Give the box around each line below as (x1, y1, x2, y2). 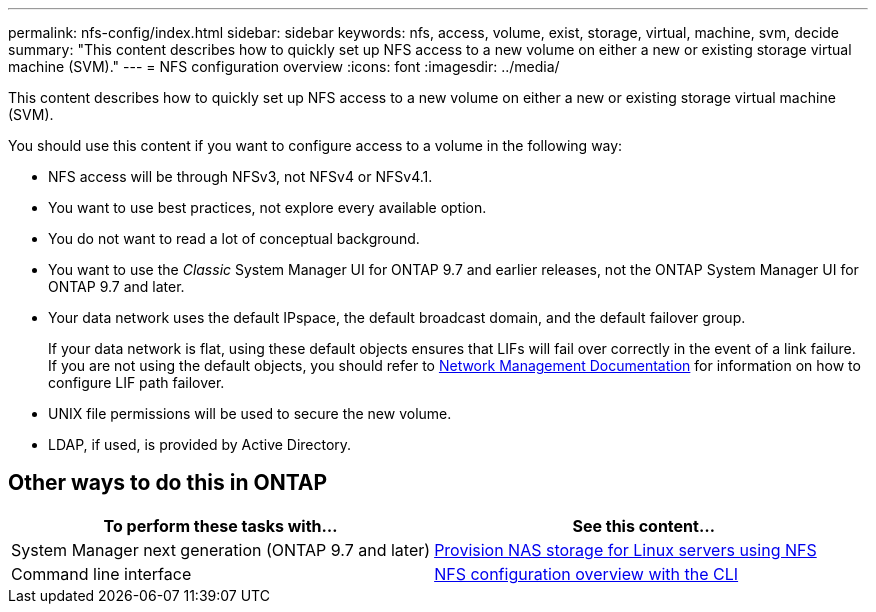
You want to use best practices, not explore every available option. (48, 199, 487, 216)
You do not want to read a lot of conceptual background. (48, 230, 420, 247)
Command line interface (11, 563, 192, 584)
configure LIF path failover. (48, 374, 225, 391)
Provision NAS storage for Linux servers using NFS (434, 539, 817, 560)
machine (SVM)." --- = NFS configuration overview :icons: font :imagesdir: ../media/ (8, 58, 560, 75)
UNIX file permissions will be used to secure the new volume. (48, 405, 452, 422)
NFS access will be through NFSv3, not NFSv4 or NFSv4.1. (48, 168, 433, 185)
